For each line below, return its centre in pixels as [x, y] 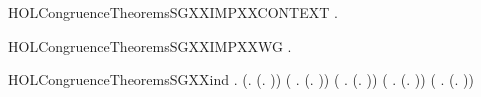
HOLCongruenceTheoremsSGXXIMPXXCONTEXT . [173, 12]
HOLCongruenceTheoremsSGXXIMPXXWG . [150, 45]
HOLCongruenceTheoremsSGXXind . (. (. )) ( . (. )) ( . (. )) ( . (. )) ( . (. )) [241, 79]
